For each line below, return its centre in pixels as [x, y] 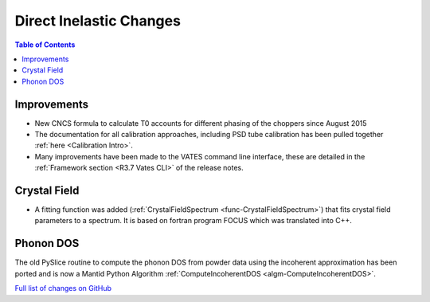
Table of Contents [45, 45]
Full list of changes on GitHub [63, 288]
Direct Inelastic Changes [98, 21]
